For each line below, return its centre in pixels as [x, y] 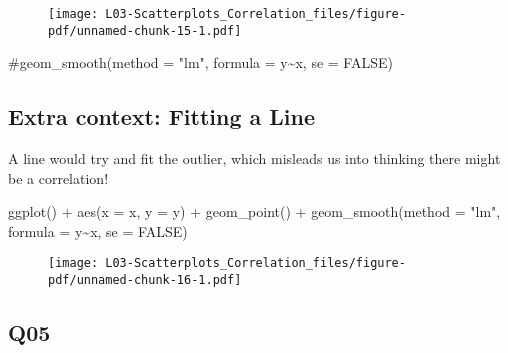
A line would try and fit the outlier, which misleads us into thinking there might [254, 158]
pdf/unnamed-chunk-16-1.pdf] [145, 280]
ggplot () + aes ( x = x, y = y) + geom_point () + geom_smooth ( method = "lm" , [254, 211]
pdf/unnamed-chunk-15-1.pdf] [145, 30]
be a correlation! [58, 177]
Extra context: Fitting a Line [162, 116]
